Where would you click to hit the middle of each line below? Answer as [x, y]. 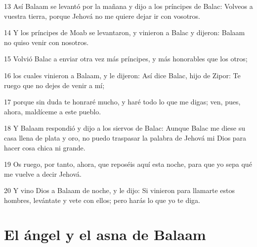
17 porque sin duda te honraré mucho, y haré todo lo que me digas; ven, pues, [122, 102]
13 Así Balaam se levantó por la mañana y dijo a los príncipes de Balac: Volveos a [128, 6]
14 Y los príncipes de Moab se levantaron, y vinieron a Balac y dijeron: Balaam [125, 32]
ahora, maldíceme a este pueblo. [53, 111]
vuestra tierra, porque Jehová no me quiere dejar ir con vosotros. [102, 16]
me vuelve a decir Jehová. [43, 173]
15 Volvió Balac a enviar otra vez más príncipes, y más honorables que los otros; [126, 59]
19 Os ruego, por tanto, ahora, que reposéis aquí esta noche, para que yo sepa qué [128, 164]
